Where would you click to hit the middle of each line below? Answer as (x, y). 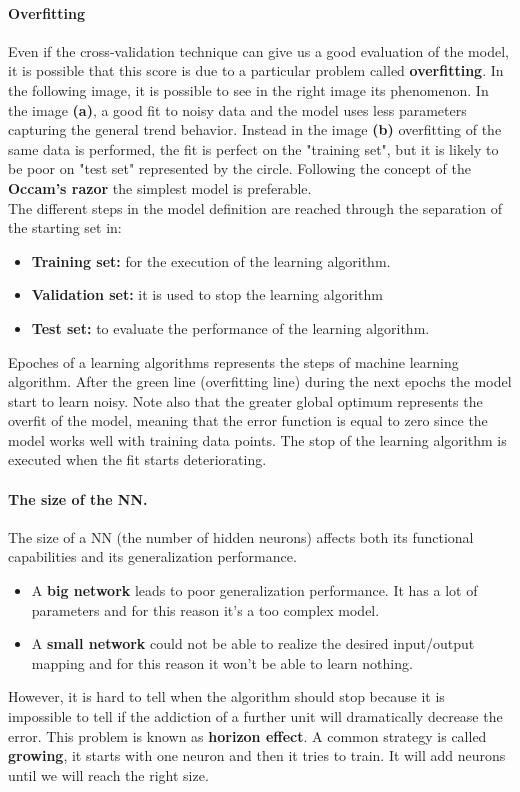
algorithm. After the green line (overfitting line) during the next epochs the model (260, 381)
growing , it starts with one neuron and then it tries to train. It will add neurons (257, 755)
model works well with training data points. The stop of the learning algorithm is (257, 439)
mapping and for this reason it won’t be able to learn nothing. (222, 662)
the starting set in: (65, 227)
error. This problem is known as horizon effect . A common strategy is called (247, 735)
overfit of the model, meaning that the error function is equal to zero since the (248, 420)
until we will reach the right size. (108, 774)
